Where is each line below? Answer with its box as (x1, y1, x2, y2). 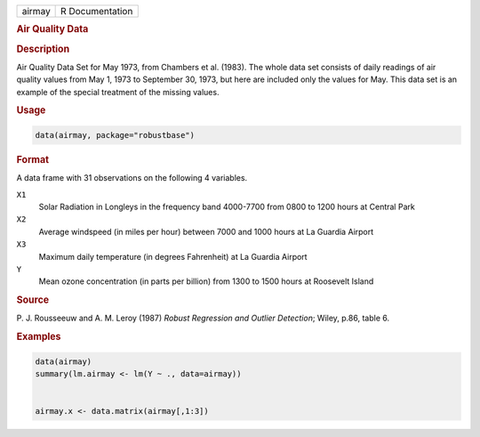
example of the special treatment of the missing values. (16, 86, 220, 97)
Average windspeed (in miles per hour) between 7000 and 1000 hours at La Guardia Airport (38, 226, 374, 237)
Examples (16, 330, 61, 343)
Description (16, 43, 70, 55)
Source (16, 294, 50, 306)
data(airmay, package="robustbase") (35, 130, 196, 140)
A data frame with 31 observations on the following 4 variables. (16, 173, 248, 183)
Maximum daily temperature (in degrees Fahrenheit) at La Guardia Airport (38, 251, 308, 262)
